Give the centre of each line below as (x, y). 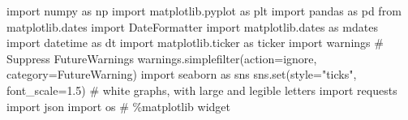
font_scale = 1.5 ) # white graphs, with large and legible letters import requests (202, 90)
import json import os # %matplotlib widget (119, 106)
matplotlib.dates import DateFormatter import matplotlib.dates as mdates (192, 26)
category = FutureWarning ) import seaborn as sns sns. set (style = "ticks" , (182, 74)
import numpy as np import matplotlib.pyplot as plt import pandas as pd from (204, 11)
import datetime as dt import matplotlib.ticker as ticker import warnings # (195, 43)
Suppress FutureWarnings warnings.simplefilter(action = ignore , (162, 58)
